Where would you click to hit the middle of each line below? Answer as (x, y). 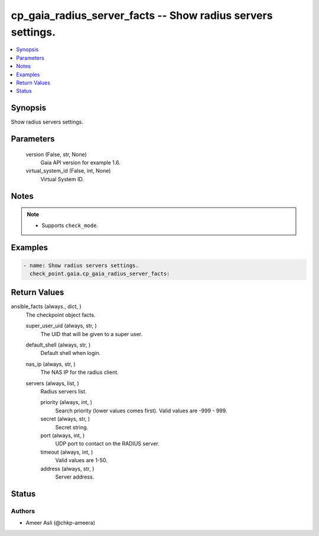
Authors (23, 511)
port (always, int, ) (63, 435)
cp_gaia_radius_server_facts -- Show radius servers (142, 15)
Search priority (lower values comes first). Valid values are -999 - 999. (141, 411)
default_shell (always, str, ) (58, 345)
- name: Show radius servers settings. (81, 265)
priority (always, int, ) (66, 402)
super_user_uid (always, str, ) (61, 326)
